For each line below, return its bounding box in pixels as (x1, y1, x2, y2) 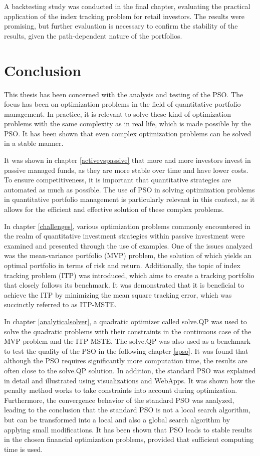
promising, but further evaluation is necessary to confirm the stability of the (4, 21, 238, 31)
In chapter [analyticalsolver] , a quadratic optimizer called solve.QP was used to (4, 316, 247, 326)
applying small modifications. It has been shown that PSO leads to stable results (4, 424, 252, 434)
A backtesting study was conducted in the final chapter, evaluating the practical (4, 1, 250, 11)
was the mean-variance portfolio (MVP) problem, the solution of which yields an (4, 250, 252, 261)
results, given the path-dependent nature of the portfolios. (4, 30, 182, 41)
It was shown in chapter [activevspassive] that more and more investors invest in (4, 155, 251, 165)
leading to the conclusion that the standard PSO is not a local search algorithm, (4, 404, 251, 415)
